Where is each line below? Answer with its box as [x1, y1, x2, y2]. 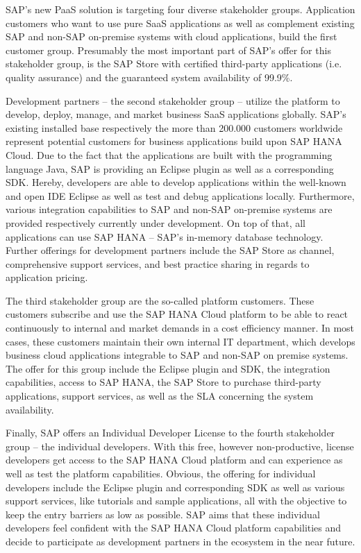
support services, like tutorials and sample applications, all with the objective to [6, 493, 347, 508]
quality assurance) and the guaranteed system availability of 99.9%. [6, 69, 293, 84]
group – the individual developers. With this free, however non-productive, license [6, 439, 354, 453]
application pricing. [6, 270, 88, 284]
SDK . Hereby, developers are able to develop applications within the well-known [6, 175, 346, 189]
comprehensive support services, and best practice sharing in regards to [6, 256, 310, 271]
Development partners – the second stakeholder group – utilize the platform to [6, 93, 340, 108]
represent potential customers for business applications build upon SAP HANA [6, 134, 342, 148]
